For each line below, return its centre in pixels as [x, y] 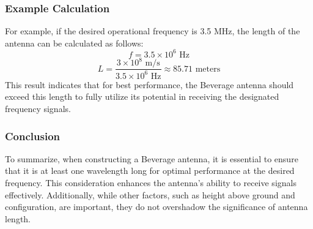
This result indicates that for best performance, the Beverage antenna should [149, 84]
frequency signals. [38, 108]
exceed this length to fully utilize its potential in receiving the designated [142, 96]
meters [208, 69]
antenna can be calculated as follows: [74, 43]
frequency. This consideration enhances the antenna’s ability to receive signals [151, 182]
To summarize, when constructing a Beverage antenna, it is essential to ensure [152, 158]
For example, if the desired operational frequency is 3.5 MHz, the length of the [153, 31]
